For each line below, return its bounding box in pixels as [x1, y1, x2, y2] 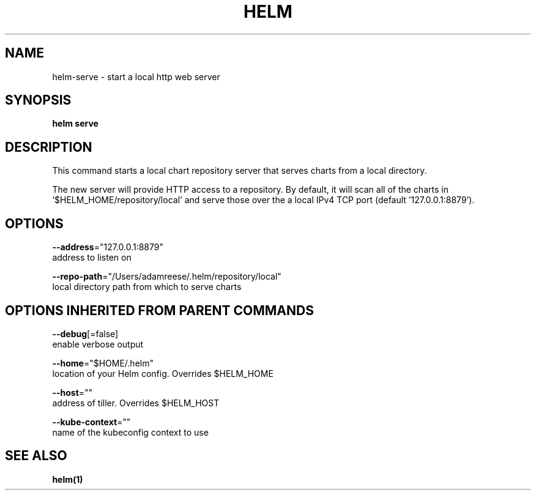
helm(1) [52, 474, 83, 485]
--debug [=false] [52, 328, 119, 339]
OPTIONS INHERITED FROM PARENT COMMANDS [5, 302, 314, 318]
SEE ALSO [5, 448, 67, 464]
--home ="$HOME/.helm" [52, 357, 154, 368]
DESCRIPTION [5, 139, 92, 155]
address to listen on [52, 252, 132, 263]
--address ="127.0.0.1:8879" [52, 242, 164, 253]
